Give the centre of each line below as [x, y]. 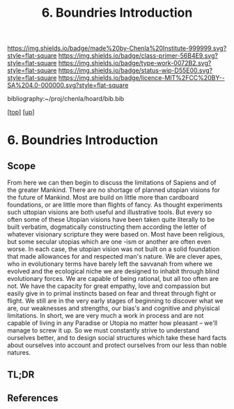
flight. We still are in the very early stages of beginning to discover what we [115, 301]
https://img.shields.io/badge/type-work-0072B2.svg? [135, 63]
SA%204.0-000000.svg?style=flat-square [68, 86]
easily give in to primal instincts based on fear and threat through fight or [112, 294]
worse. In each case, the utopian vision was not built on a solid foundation [114, 249]
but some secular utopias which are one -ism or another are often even [109, 242]
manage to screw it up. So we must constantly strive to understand [103, 330]
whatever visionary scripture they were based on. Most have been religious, [116, 234]
